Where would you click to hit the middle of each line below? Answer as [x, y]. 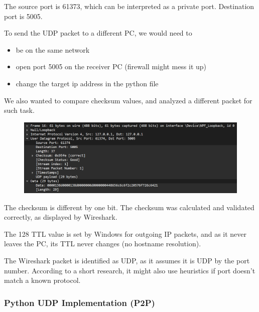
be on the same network [53, 49]
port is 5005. [23, 16]
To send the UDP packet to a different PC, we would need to [98, 33]
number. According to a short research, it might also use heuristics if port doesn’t [130, 270]
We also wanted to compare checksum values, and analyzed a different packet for [128, 100]
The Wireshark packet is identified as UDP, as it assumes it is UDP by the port [127, 260]
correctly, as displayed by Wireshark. [61, 217]
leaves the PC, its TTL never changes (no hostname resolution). [103, 244]
